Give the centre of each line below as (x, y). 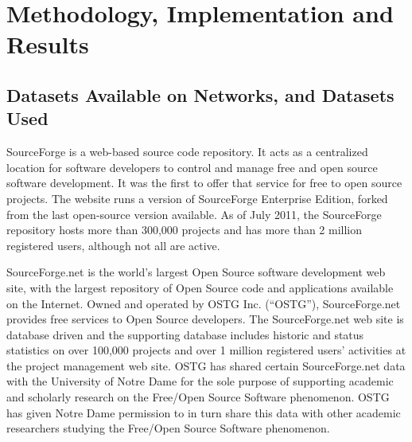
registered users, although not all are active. (113, 245)
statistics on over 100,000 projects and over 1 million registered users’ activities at (206, 350)
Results (48, 44)
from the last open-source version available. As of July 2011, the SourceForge (194, 214)
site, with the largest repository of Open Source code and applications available (200, 287)
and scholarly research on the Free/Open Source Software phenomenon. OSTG (198, 397)
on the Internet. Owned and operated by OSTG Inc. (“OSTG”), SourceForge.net (204, 303)
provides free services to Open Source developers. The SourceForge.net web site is (205, 319)
